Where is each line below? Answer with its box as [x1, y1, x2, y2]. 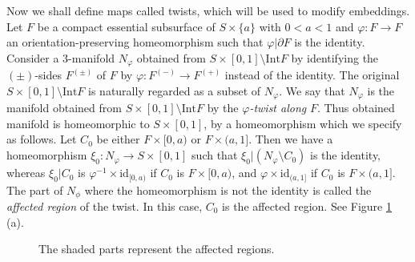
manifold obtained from [6, 99, 122, 116]
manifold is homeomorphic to [6, 115, 150, 131]
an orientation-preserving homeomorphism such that [6, 34, 264, 50]
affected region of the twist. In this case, [6, 197, 203, 214]
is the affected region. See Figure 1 [222, 197, 392, 214]
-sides [34, 67, 62, 83]
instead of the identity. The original [224, 67, 400, 83]
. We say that [279, 82, 345, 99]
